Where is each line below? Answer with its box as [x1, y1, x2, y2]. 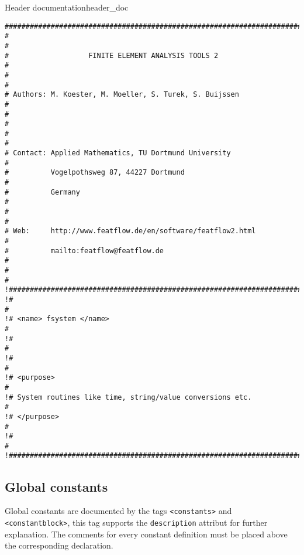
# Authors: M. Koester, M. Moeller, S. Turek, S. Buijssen [5, 90, 239, 99]
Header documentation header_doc [5, 1, 129, 13]
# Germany [5, 188, 80, 196]
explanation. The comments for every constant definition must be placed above [5, 527, 288, 540]
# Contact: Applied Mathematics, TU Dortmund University [5, 149, 231, 158]
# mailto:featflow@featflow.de [5, 246, 164, 255]
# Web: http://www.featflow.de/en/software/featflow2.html [5, 227, 256, 236]
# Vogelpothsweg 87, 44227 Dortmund [5, 168, 185, 177]
